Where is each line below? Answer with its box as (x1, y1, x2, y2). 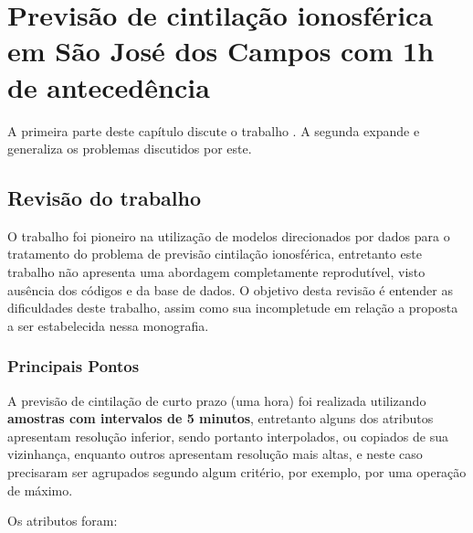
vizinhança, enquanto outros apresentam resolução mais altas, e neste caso (7, 444, 423, 464)
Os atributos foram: (7, 511, 118, 530)
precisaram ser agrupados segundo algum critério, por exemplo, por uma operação (7, 463, 467, 482)
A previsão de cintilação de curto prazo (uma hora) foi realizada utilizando (7, 390, 426, 410)
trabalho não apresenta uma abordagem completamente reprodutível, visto (7, 262, 426, 282)
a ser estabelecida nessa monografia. (7, 315, 209, 335)
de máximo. (7, 480, 73, 499)
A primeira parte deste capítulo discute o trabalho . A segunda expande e (7, 121, 420, 140)
